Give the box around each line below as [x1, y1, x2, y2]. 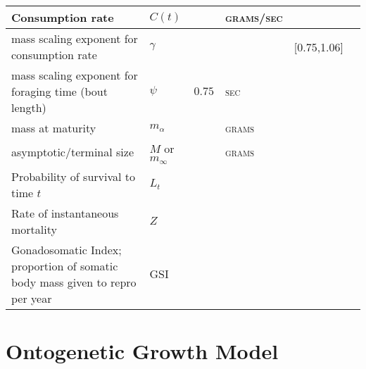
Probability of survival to [11, 168, 136, 184]
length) [11, 99, 46, 115]
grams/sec [225, 9, 283, 25]
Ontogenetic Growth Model [6, 337, 279, 365]
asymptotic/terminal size [11, 144, 134, 161]
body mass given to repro [11, 273, 137, 290]
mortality [11, 220, 57, 237]
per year [11, 289, 52, 306]
